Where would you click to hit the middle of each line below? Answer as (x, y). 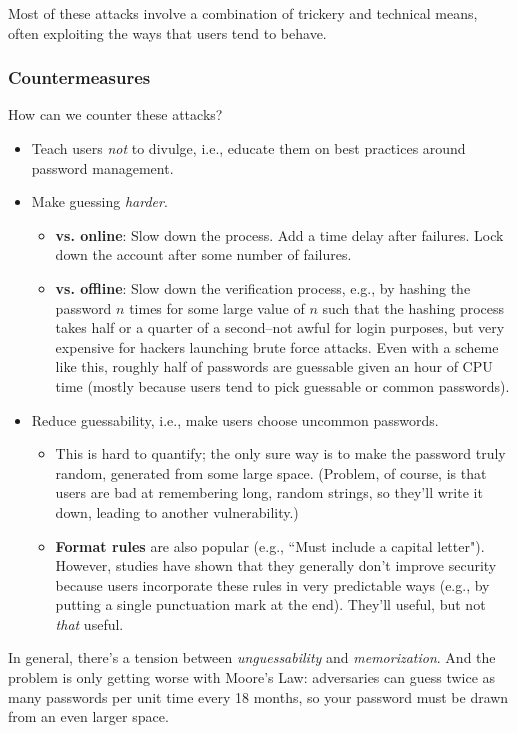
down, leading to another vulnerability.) (177, 511)
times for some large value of (217, 307)
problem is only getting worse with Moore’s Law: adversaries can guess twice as (252, 677)
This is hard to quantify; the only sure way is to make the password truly (280, 453)
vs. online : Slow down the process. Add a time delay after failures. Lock (279, 234)
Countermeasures (79, 77)
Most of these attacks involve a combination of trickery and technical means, (243, 13)
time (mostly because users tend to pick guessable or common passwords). (282, 385)
